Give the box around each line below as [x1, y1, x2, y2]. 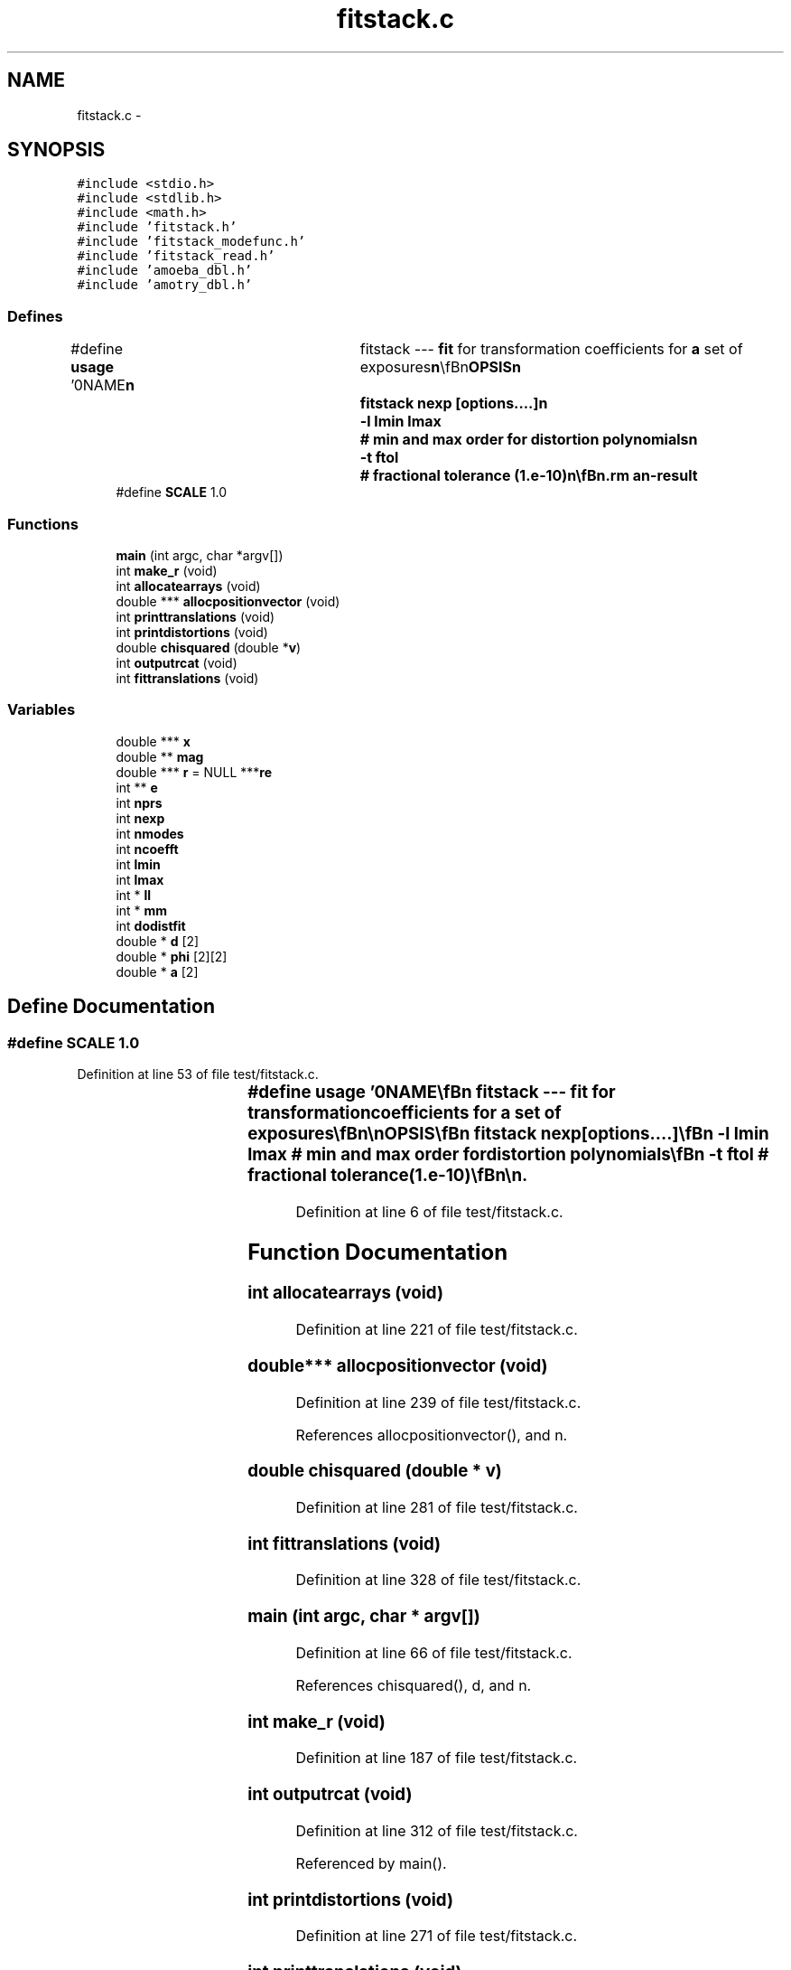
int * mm [116, 902, 168, 918]
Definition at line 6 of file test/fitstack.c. [295, 1202, 563, 1221]
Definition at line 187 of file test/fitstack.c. [295, 1749, 578, 1768]
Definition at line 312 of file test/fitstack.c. [295, 1821, 578, 1840]
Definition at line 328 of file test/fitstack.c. [295, 1571, 582, 1590]
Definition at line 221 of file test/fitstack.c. [295, 1320, 578, 1339]
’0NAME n [70, 376, 135, 395]
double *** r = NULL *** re [116, 764, 273, 780]
